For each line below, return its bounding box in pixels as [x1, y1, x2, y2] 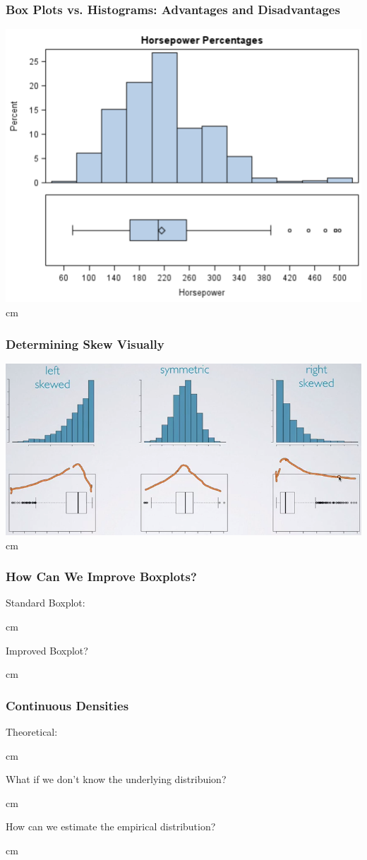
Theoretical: [6, 724, 58, 739]
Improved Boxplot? [6, 643, 88, 657]
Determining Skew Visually [6, 335, 164, 352]
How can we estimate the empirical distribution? [6, 819, 216, 834]
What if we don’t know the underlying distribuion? [6, 772, 227, 787]
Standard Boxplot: [6, 595, 85, 610]
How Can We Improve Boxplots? [6, 568, 197, 585]
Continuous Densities [6, 696, 129, 714]
